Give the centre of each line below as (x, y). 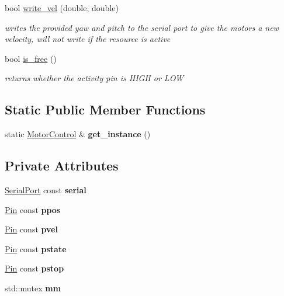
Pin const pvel (31, 229)
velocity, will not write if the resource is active (88, 39)
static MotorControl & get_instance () (78, 134)
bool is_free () (31, 58)
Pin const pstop (34, 268)
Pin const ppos (33, 209)
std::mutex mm (33, 288)
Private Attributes (62, 166)
